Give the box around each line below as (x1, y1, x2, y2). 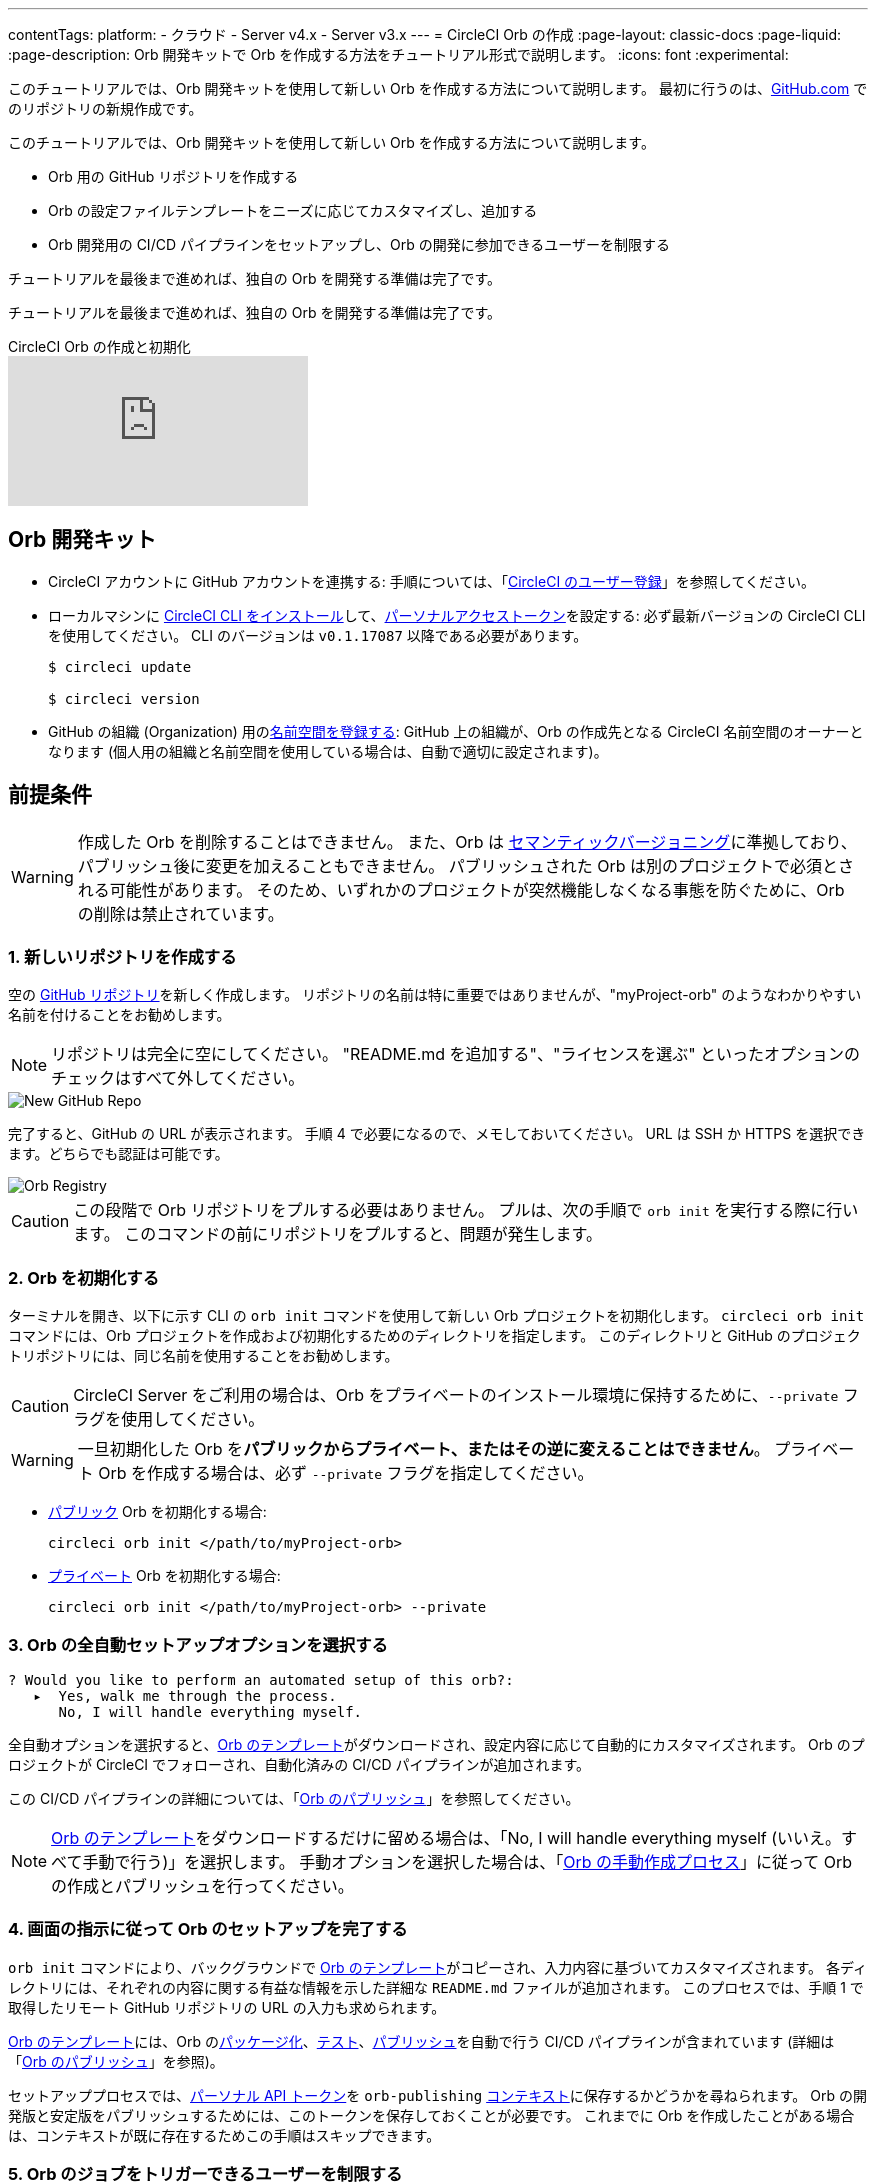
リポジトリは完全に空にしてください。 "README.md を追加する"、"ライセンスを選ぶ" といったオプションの (51, 1044, 861, 1065)
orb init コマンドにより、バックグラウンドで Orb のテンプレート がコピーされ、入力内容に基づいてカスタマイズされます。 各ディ (8, 1958, 868, 1976)
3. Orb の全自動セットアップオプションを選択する (8, 1634, 388, 1655)
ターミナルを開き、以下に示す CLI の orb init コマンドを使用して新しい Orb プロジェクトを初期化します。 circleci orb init (8, 1307, 865, 1325)
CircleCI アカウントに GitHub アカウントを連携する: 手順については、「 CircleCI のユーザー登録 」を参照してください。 (48, 572, 815, 590)
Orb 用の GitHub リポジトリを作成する (48, 168, 299, 185)
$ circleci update (48, 658, 192, 675)
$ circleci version (48, 690, 200, 707)
